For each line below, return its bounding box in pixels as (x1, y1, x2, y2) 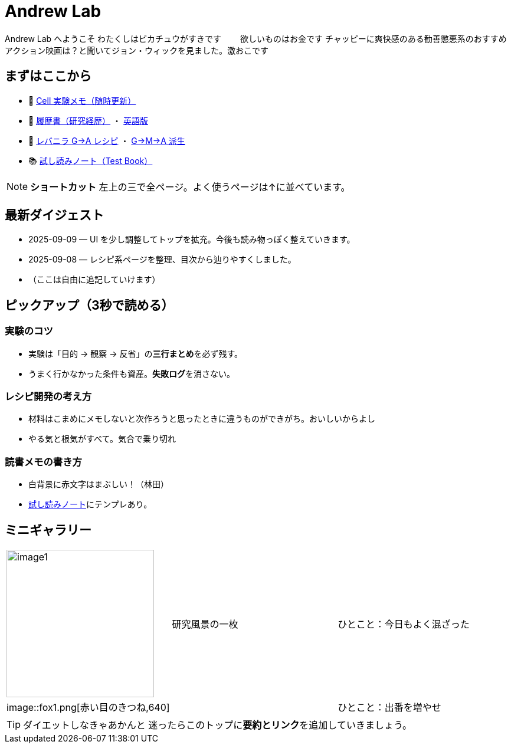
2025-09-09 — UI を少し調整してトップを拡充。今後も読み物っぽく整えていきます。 (28, 234, 355, 245)
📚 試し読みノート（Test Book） (28, 155, 153, 166)
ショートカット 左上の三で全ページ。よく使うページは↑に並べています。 (30, 181, 351, 193)
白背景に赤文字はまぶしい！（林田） (28, 479, 169, 490)
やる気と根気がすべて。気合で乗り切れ (28, 434, 176, 444)
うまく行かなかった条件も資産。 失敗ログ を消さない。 (28, 368, 235, 379)
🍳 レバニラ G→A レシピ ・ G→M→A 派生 (28, 135, 185, 146)
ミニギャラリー (5, 522, 91, 537)
